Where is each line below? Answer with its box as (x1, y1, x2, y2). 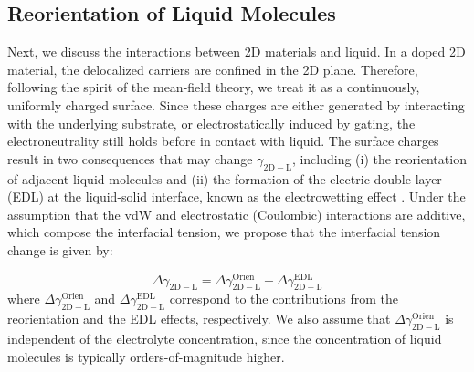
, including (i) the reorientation (291, 149, 467, 168)
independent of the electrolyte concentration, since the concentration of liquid (7, 329, 442, 347)
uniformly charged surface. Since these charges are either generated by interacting (7, 95, 465, 114)
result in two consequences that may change (7, 149, 253, 168)
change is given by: (7, 240, 113, 259)
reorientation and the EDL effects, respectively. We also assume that (7, 309, 391, 328)
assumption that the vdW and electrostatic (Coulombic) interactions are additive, (7, 204, 466, 223)
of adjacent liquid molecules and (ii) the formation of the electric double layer (7, 169, 442, 188)
